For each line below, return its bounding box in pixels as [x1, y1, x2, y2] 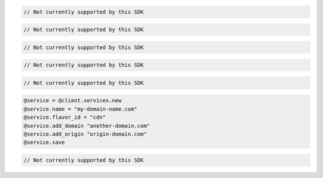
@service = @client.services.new [23, 97, 122, 104]
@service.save [23, 139, 65, 146]
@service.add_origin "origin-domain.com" [23, 131, 147, 137]
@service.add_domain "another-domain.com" [23, 122, 150, 129]
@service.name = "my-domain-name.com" [23, 105, 138, 112]
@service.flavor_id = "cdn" [23, 114, 106, 121]
